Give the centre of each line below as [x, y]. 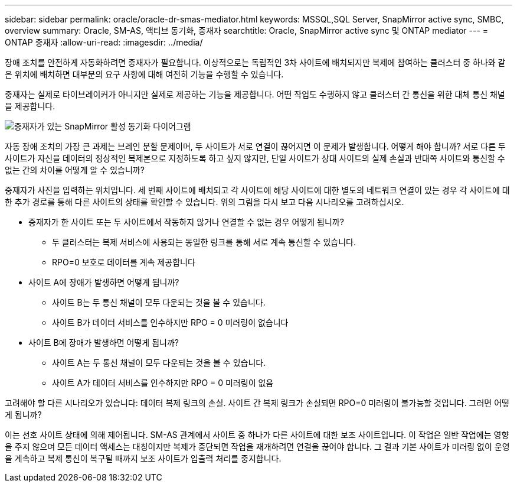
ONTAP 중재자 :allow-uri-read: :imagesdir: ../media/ [104, 42]
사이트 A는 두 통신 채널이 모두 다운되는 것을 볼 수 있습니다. [159, 363]
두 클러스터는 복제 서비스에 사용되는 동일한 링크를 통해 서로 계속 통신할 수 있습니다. [204, 242]
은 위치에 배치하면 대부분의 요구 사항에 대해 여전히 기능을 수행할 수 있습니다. [144, 74]
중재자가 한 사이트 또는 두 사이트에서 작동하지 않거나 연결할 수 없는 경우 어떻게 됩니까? [186, 222]
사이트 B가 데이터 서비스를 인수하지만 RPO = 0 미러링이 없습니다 [170, 322]
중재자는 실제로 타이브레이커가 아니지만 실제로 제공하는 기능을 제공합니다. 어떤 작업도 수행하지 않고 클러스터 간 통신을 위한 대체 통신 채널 [255, 94]
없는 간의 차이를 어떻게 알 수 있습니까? [75, 170]
